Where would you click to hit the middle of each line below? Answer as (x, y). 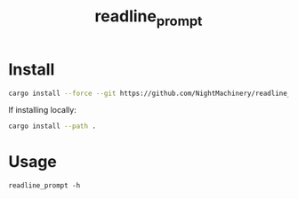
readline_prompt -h (44, 186)
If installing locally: (42, 110)
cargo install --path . (52, 126)
